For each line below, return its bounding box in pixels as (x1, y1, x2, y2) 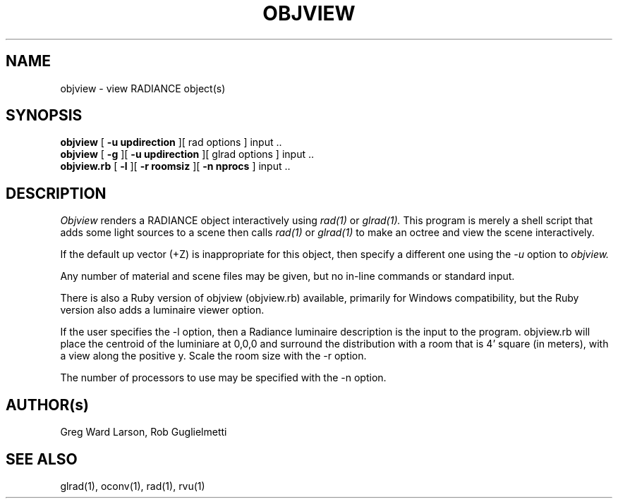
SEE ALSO (6, 450, 78, 468)
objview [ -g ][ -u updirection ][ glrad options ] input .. (60, 148, 315, 161)
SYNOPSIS (6, 106, 83, 125)
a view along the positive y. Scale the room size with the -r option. (60, 350, 367, 362)
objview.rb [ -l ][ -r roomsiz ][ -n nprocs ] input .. (60, 160, 291, 173)
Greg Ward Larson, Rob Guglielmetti (60, 426, 227, 438)
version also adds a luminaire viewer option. (60, 304, 265, 316)
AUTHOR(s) (6, 395, 89, 414)
